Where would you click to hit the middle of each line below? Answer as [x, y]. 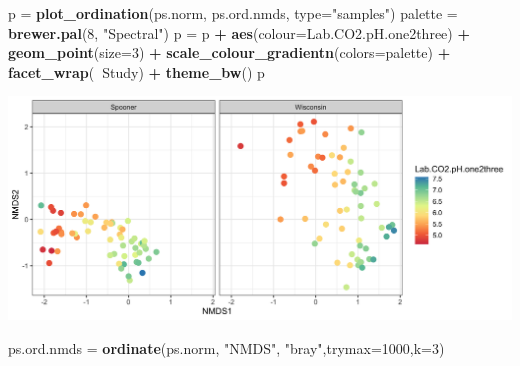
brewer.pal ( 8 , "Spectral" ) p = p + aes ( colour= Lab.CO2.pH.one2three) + [239, 32]
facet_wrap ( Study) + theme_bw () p [136, 71]
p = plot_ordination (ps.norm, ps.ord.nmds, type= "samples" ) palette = [233, 13]
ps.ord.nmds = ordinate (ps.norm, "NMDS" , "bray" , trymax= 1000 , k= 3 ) [226, 347]
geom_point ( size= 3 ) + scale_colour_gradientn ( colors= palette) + [229, 52]
